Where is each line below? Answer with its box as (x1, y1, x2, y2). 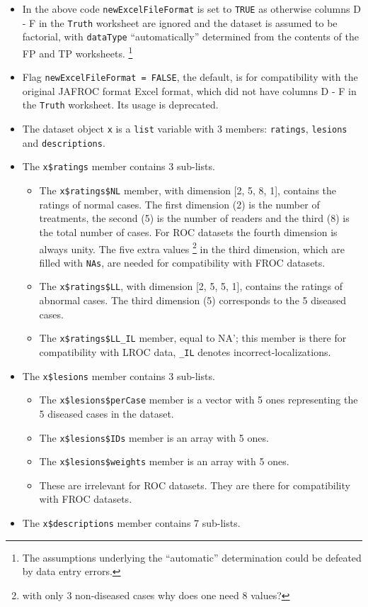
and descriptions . (22, 135, 105, 150)
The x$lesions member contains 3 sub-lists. (22, 368, 215, 383)
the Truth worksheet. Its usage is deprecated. (22, 97, 219, 112)
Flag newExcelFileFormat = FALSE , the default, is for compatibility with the (22, 69, 358, 84)
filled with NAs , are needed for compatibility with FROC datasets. (39, 255, 326, 269)
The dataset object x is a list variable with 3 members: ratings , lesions (22, 121, 347, 136)
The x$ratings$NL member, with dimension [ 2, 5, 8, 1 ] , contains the (39, 183, 337, 198)
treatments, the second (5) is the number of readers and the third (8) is (39, 211, 350, 225)
